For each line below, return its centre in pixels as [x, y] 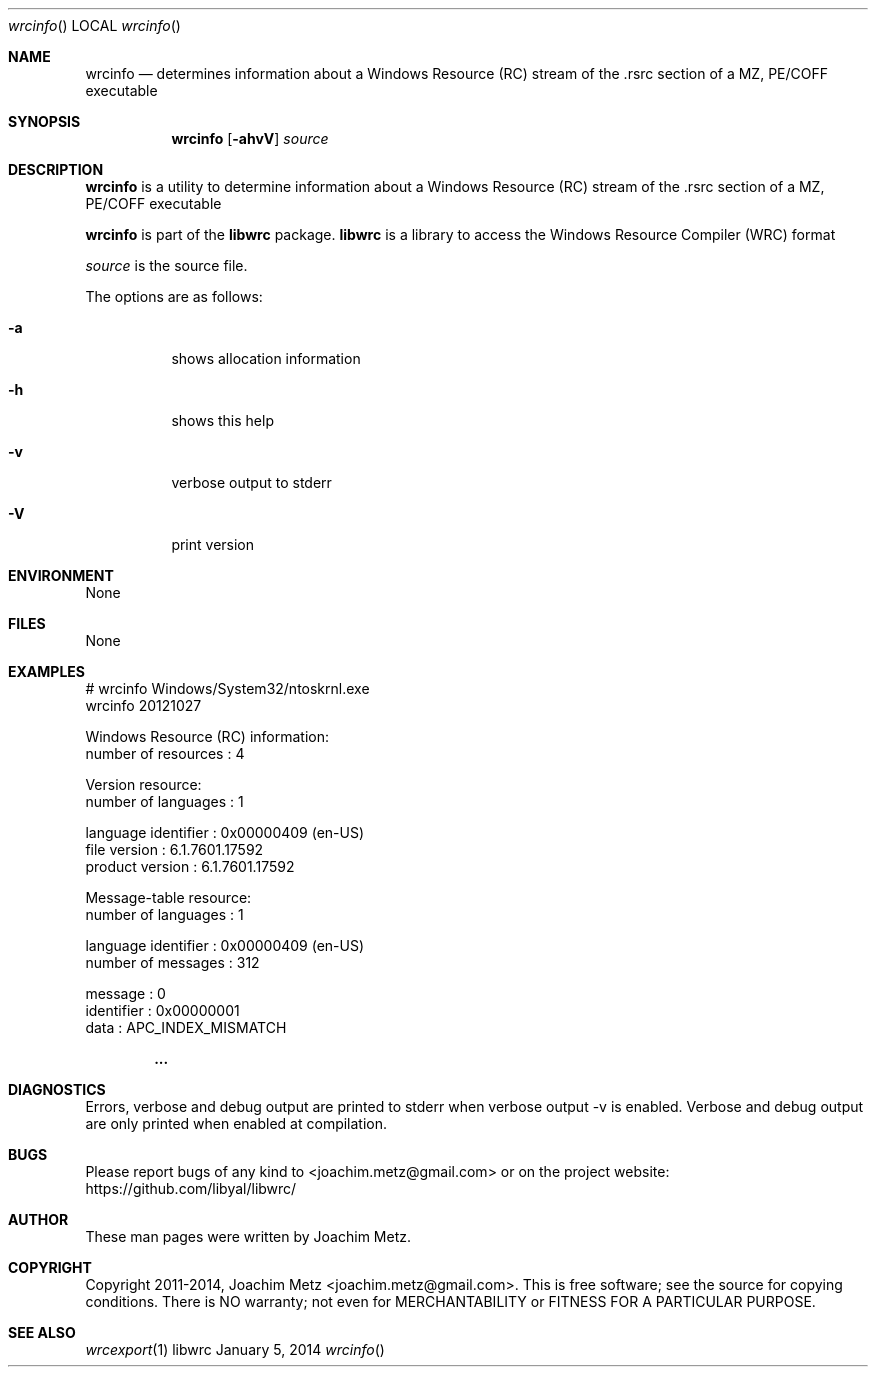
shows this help [222, 420]
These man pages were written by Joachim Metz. [248, 1236]
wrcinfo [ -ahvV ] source [250, 138]
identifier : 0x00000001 [162, 1010]
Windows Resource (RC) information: [207, 736]
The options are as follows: [174, 296]
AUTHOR [38, 1219]
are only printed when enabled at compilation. [236, 1123]
